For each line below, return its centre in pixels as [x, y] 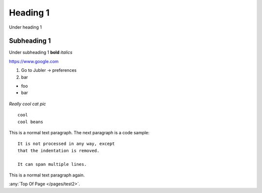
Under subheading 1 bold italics [41, 52]
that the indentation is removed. [58, 151]
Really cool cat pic [27, 104]
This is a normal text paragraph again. [47, 175]
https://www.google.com [34, 61]
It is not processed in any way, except [66, 144]
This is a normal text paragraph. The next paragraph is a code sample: [79, 132]
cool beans [31, 122]
